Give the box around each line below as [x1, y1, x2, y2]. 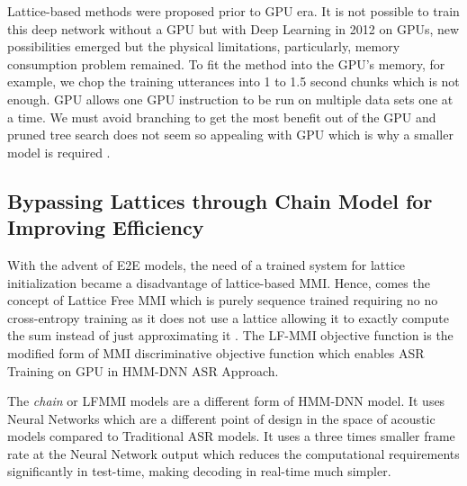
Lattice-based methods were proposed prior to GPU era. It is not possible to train [7, 2, 460, 20]
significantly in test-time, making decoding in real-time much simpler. [7, 462, 391, 481]
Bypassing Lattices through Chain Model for [7, 186, 433, 214]
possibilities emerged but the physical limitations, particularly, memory [7, 37, 400, 56]
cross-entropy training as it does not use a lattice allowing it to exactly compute [7, 308, 449, 327]
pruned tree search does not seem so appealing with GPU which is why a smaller [7, 125, 454, 144]
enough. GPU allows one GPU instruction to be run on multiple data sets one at [7, 89, 454, 108]
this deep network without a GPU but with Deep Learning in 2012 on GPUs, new [7, 19, 460, 38]
